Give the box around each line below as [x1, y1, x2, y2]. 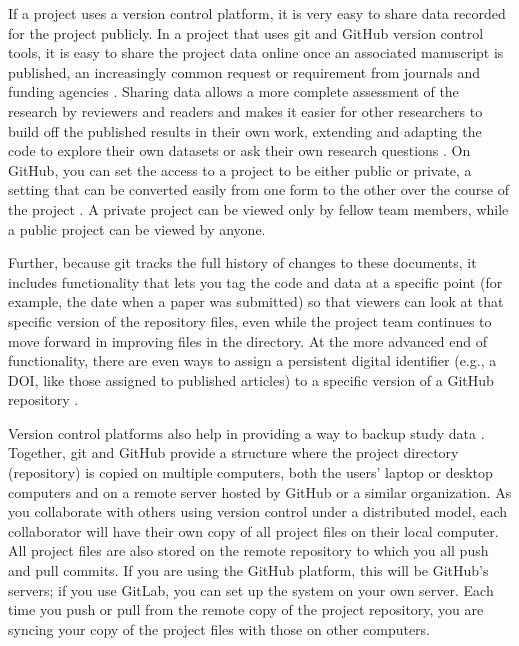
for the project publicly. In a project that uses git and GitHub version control [8, 22, 484, 43]
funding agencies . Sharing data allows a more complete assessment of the [8, 81, 459, 102]
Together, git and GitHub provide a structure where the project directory [8, 442, 459, 463]
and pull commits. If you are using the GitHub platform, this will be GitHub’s [8, 560, 489, 581]
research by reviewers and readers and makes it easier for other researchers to [8, 100, 483, 121]
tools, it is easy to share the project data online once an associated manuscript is [8, 42, 504, 63]
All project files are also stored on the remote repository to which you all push [8, 540, 489, 561]
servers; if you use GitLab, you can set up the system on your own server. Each [8, 579, 494, 600]
